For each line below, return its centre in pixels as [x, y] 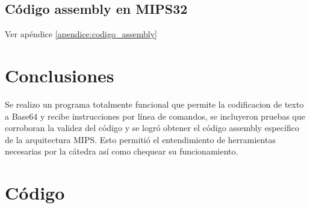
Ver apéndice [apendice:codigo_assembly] [81, 34]
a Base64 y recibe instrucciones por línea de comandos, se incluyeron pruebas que [155, 116]
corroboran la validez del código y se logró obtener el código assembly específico [152, 128]
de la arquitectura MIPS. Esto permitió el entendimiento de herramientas [140, 139]
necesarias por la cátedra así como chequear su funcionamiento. [122, 151]
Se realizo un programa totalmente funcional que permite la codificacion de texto [154, 104]
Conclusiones [60, 75]
